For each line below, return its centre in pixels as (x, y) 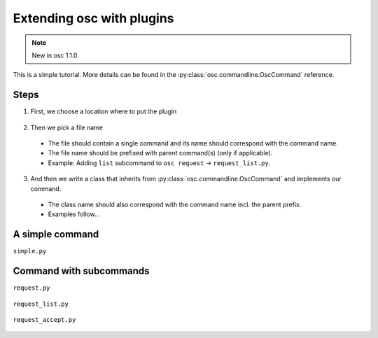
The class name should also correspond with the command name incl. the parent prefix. (175, 204)
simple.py (30, 251)
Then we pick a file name (66, 127)
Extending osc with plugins (93, 18)
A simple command (56, 234)
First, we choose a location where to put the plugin (104, 111)
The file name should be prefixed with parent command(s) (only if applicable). (160, 153)
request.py (31, 288)
